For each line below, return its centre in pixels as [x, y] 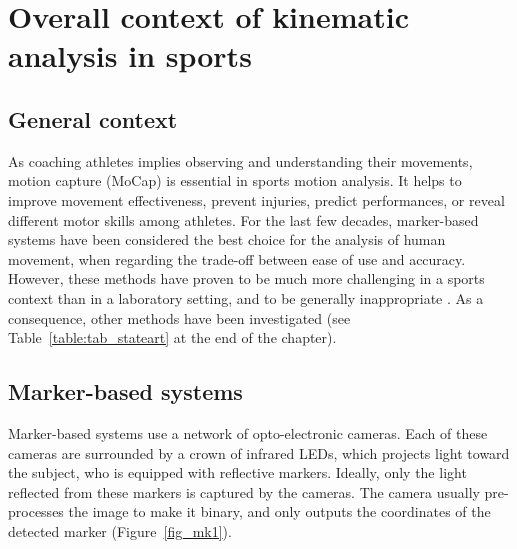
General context [93, 118]
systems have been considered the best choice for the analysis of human [227, 239]
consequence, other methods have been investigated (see [179, 317]
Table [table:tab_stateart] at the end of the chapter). [172, 337]
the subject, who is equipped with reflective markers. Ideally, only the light [237, 472]
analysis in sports [130, 55]
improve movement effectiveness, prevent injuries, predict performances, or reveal [256, 199]
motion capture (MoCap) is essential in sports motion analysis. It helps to [235, 180]
